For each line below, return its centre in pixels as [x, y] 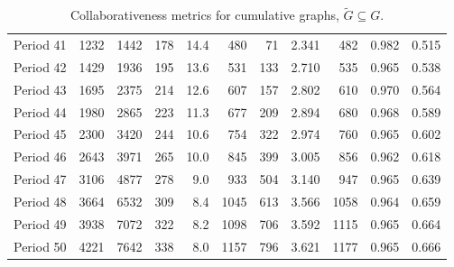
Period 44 [40, 111]
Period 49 [40, 223]
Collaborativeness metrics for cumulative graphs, [204, 15]
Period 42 [40, 66]
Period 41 [40, 45]
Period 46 [40, 157]
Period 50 [40, 246]
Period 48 [40, 201]
